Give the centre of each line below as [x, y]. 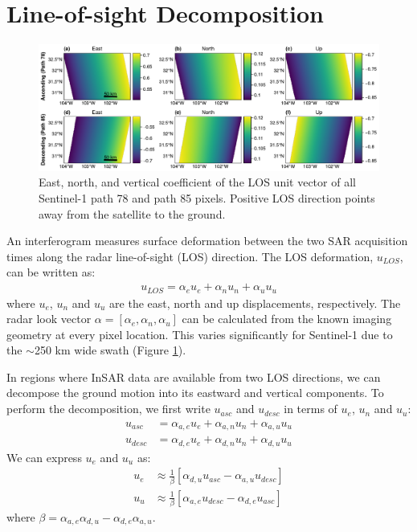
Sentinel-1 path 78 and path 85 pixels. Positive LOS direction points [207, 198]
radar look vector [49, 319]
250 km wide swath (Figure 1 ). [110, 350]
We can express [44, 457]
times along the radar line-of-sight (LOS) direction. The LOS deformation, [190, 256]
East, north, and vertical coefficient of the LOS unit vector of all [197, 182]
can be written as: [51, 272]
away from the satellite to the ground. [132, 213]
